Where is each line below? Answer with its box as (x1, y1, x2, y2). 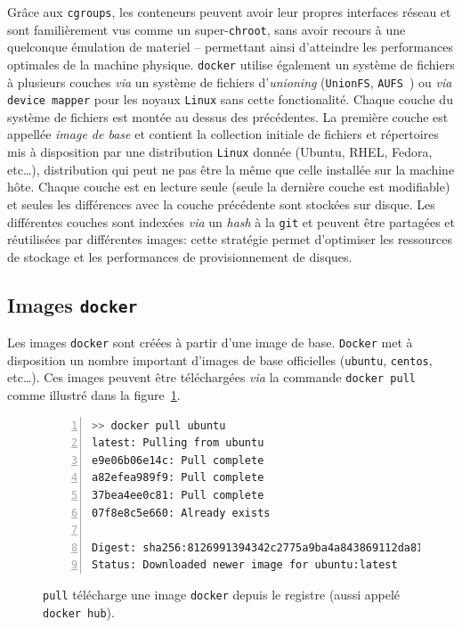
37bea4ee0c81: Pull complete (92, 489, 264, 502)
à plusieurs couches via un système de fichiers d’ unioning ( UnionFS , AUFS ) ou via (7, 72, 452, 91)
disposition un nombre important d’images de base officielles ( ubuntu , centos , (7, 350, 433, 369)
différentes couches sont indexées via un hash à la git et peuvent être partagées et (7, 212, 455, 231)
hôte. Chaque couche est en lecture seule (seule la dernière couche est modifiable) (7, 177, 450, 196)
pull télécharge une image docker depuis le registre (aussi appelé (43, 585, 400, 604)
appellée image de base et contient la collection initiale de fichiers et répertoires (7, 125, 439, 143)
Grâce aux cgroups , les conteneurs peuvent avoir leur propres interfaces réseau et (7, 3, 451, 20)
